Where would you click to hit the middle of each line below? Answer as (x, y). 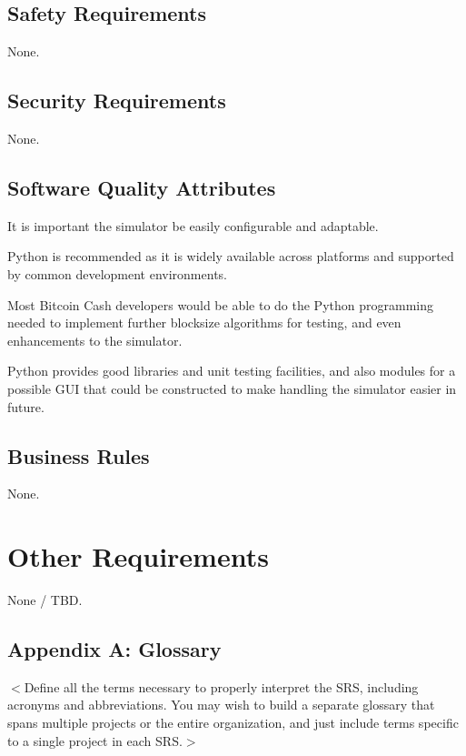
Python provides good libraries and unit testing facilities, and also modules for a (232, 371)
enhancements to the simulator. (95, 340)
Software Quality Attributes (142, 187)
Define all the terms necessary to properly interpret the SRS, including (221, 686)
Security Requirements (117, 101)
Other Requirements (138, 556)
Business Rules (79, 455)
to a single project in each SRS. (95, 740)
